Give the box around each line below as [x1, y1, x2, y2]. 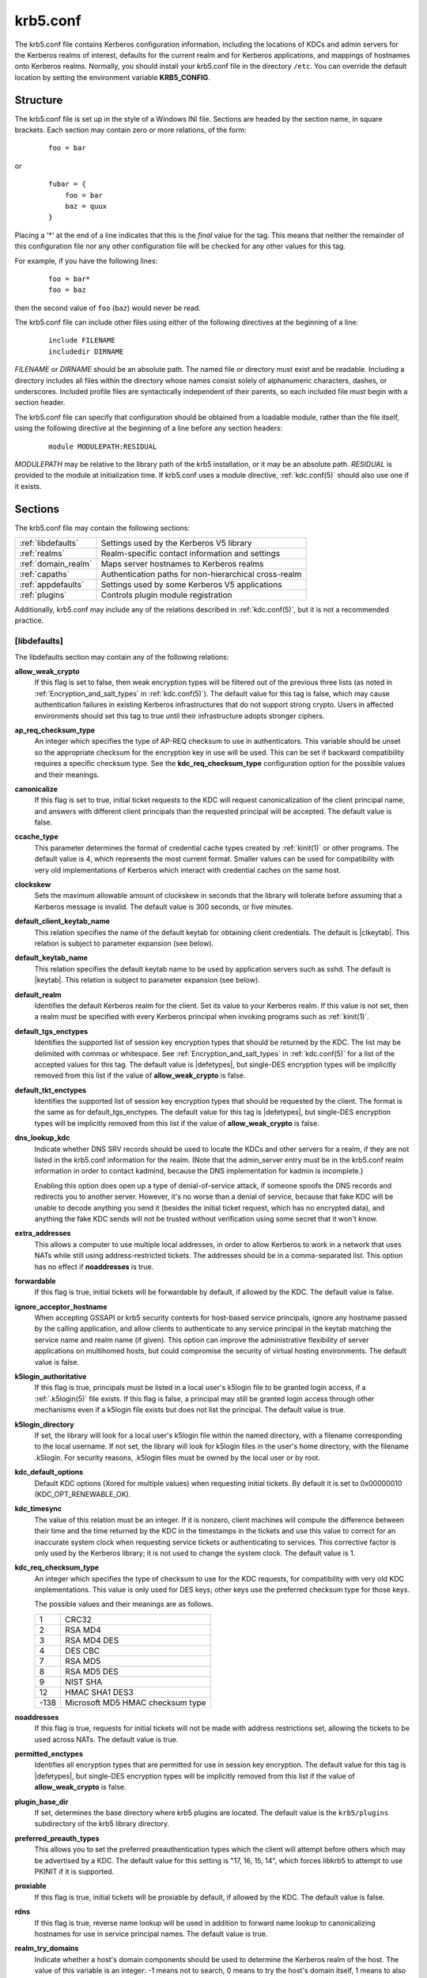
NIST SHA [64, 1676, 103, 1687]
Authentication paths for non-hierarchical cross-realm [100, 569, 302, 580]
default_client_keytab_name [14, 916, 111, 926]
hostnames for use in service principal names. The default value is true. [34, 1929, 268, 1938]
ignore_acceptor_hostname [14, 1302, 108, 1311]
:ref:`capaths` [19, 569, 70, 580]
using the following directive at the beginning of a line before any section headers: [14, 423, 283, 433]
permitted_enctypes [14, 1749, 83, 1759]
